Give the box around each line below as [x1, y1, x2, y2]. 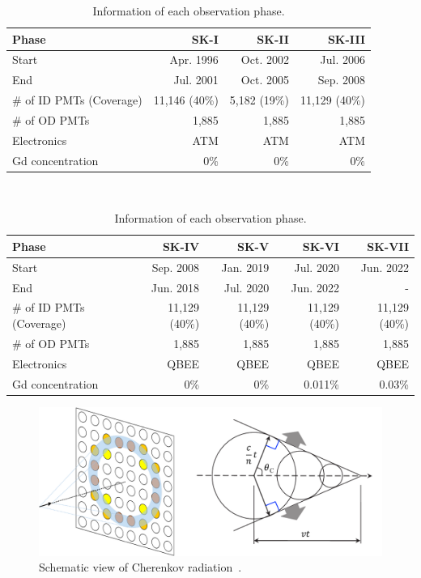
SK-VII [367, 237, 409, 254]
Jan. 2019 [221, 258, 270, 275]
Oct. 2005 [240, 71, 289, 88]
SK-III [327, 30, 366, 47]
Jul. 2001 [173, 71, 219, 88]
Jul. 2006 [320, 51, 366, 68]
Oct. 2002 [240, 51, 289, 68]
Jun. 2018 [151, 278, 200, 295]
